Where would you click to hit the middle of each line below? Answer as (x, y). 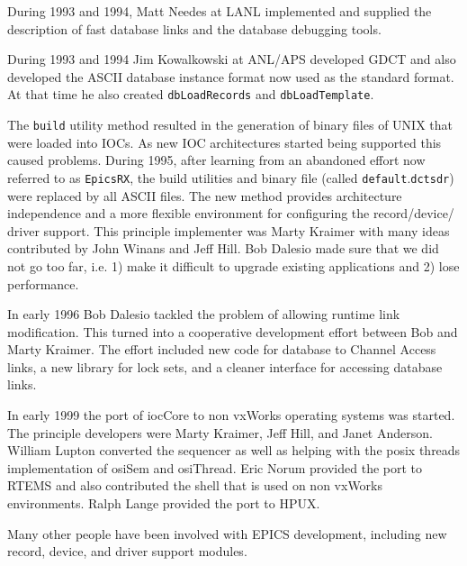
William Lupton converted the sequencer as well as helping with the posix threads (234, 450)
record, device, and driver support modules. (127, 551)
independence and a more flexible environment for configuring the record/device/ (231, 213)
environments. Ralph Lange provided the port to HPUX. (164, 503)
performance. (43, 283)
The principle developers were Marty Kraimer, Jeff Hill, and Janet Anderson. (220, 432)
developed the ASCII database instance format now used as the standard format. (231, 76)
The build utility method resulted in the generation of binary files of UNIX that (230, 125)
